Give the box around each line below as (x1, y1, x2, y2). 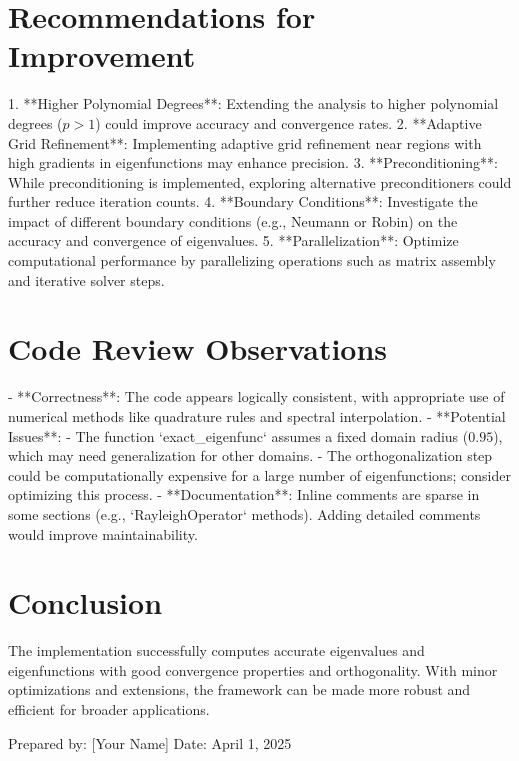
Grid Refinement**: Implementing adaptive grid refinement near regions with (8, 132, 482, 153)
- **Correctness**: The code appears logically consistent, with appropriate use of (8, 386, 505, 407)
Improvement (8, 35, 196, 76)
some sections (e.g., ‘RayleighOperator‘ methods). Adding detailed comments (8, 503, 481, 524)
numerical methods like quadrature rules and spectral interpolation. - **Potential (8, 405, 506, 426)
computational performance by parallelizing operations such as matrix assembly (8, 250, 496, 271)
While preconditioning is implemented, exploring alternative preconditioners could (8, 171, 512, 192)
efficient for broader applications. (8, 699, 210, 720)
